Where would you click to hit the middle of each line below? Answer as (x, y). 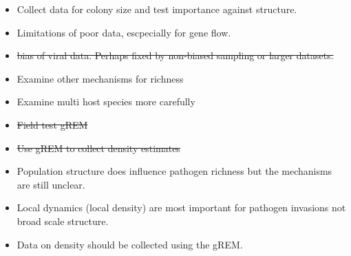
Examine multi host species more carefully (106, 102)
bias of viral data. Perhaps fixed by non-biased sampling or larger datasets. (175, 55)
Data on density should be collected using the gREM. (130, 244)
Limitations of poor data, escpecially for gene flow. (124, 32)
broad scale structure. (63, 221)
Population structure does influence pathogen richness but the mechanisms (174, 171)
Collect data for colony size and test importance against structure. (157, 9)
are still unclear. (51, 184)
